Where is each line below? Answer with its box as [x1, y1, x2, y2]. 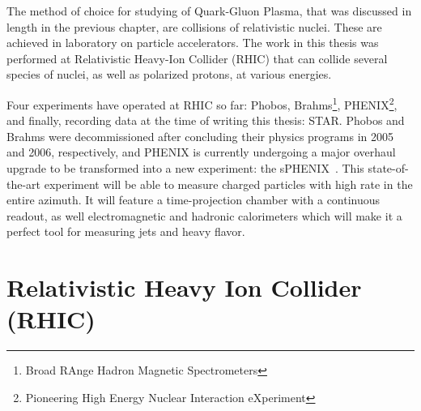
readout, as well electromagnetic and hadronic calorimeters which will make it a [6, 207, 402, 224]
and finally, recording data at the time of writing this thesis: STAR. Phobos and [6, 112, 405, 129]
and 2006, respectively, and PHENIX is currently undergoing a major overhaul [6, 143, 396, 161]
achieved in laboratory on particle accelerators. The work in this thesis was [6, 34, 379, 51]
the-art [6, 175, 41, 192]
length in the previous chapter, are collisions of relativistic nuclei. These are [6, 18, 382, 35]
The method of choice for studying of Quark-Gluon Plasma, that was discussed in [6, 2, 412, 19]
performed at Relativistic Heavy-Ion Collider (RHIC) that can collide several [6, 49, 388, 66]
